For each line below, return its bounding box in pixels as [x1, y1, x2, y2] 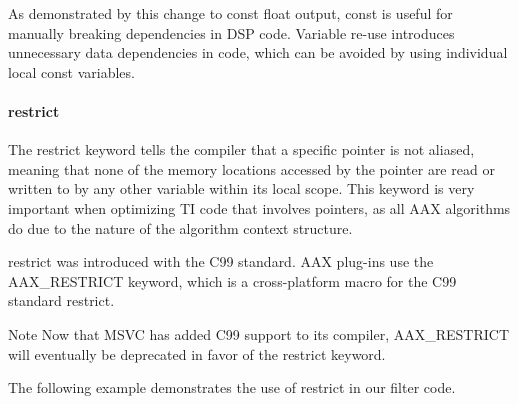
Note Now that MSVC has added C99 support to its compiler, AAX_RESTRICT [8, 323, 510, 344]
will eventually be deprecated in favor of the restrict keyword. [8, 343, 386, 364]
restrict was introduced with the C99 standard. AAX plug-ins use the [8, 251, 434, 272]
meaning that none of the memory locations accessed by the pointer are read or [8, 158, 495, 179]
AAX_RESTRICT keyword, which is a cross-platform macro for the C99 [8, 270, 457, 291]
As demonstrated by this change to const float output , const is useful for [8, 3, 453, 23]
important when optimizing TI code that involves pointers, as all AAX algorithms [8, 197, 511, 218]
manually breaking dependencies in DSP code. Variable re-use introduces [8, 22, 455, 43]
